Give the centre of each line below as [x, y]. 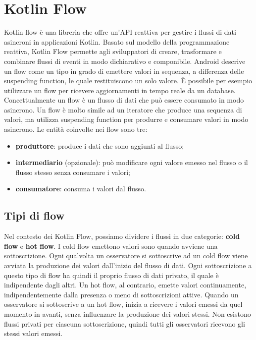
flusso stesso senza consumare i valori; [73, 172]
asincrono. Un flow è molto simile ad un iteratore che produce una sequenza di [123, 109]
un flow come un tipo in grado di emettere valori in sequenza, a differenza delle [124, 71]
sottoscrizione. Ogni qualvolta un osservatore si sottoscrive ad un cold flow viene [126, 255]
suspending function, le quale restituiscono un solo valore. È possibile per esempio [128, 81]
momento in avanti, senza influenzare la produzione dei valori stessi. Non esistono [128, 313]
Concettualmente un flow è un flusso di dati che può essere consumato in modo [124, 100]
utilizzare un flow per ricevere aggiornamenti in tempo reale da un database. [120, 90]
